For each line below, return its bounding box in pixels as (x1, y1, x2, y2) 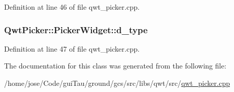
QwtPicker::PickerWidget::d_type (4, 23, 148, 36)
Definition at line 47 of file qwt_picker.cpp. (4, 43, 140, 54)
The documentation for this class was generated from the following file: (4, 60, 226, 71)
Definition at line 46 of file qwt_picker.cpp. (4, 2, 140, 12)
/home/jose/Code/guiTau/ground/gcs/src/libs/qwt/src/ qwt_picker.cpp (4, 78, 230, 88)
